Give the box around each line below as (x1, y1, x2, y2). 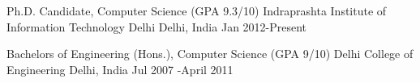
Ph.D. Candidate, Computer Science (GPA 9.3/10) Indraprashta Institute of (6, 2, 387, 19)
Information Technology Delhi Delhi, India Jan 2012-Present (6, 18, 307, 35)
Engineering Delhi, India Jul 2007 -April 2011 (6, 60, 234, 77)
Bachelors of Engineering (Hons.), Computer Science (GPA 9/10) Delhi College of (6, 45, 414, 62)
